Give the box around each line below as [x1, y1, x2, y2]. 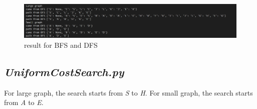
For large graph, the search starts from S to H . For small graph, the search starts [4, 87, 253, 98]
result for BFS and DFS [24, 39, 98, 50]
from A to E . [4, 97, 44, 108]
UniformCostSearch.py [4, 64, 124, 79]
